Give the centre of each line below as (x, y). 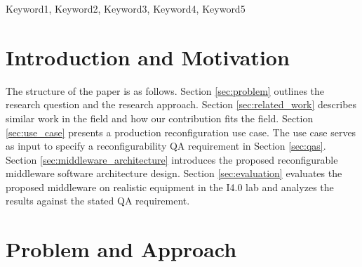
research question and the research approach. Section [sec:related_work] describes (181, 104)
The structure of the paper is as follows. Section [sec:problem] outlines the (165, 90)
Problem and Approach (121, 249)
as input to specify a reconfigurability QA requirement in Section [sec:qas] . (166, 146)
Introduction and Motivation (148, 57)
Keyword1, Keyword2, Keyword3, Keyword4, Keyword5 (126, 8)
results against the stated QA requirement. (98, 201)
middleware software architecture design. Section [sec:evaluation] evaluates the (174, 173)
